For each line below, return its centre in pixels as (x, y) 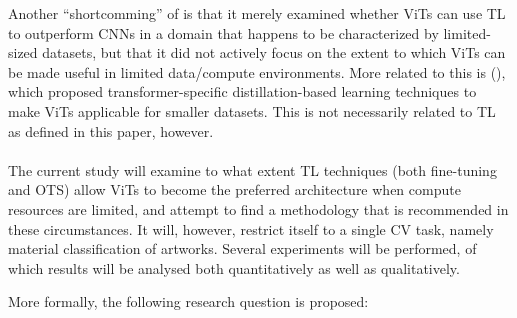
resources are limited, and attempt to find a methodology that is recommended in (258, 208)
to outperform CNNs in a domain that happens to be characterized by (223, 32)
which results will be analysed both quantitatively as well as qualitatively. (234, 267)
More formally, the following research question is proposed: (188, 301)
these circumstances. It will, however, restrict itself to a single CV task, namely (251, 228)
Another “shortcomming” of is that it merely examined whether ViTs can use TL (257, 13)
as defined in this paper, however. (111, 130)
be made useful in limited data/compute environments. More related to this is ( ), (257, 71)
